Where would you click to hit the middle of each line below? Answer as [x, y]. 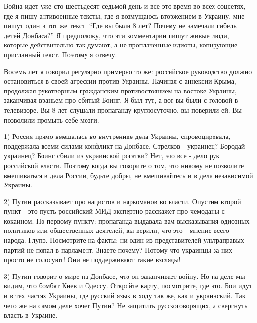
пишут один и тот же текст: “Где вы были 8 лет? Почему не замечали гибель [120, 25]
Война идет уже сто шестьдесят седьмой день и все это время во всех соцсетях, [125, 6]
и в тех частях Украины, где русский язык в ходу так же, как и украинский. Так [125, 296]
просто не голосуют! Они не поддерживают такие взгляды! [92, 259]
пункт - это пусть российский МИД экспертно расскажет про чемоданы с [114, 211]
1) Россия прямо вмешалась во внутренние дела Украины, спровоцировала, [117, 136]
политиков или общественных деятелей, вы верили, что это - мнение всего [117, 230]
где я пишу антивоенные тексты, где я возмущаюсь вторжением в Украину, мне [124, 16]
